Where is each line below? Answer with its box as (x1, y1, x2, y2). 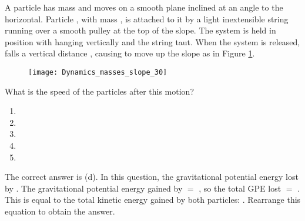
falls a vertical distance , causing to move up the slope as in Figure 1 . (5, 47, 255, 59)
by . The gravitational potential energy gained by (5, 182, 183, 194)
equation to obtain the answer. (5, 205, 115, 217)
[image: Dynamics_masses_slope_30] (28, 68, 167, 76)
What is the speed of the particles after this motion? (5, 85, 194, 97)
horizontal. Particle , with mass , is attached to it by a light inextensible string (5, 12, 289, 25)
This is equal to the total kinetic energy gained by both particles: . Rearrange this (5, 193, 301, 206)
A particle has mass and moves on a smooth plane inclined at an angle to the (5, 1, 283, 13)
